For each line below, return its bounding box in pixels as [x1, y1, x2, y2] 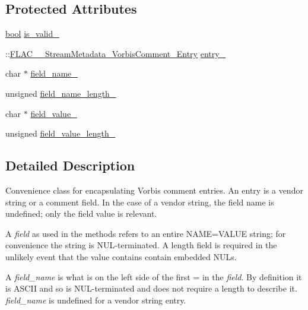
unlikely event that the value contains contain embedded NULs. [5, 250, 237, 262]
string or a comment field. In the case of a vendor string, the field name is [5, 195, 274, 208]
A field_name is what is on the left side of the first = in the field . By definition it [5, 270, 302, 283]
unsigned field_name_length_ [5, 87, 116, 99]
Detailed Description [5, 156, 135, 175]
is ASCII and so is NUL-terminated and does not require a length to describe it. [5, 282, 297, 295]
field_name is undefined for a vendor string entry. [5, 293, 186, 306]
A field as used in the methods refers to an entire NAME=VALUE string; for [5, 227, 286, 239]
